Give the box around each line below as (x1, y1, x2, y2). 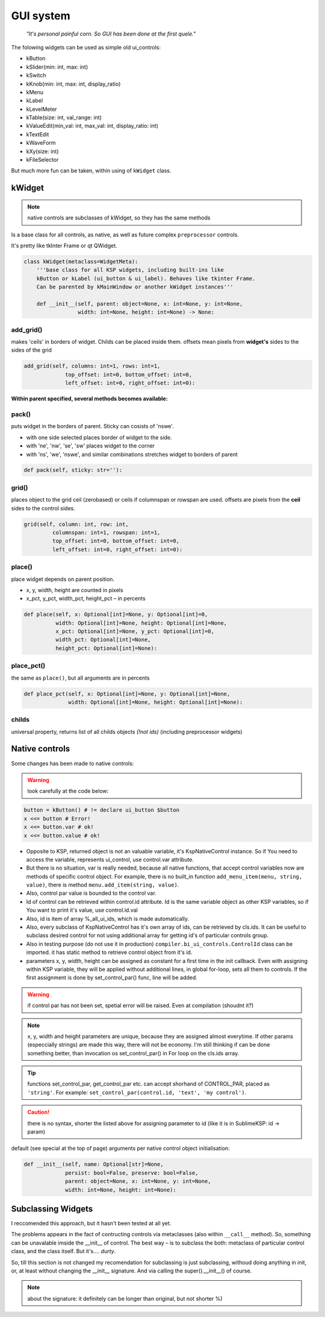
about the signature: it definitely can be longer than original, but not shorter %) (27, 1295, 223, 1302)
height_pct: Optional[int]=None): (55, 645, 158, 651)
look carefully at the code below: (27, 788, 109, 795)
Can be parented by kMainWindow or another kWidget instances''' (36, 283, 234, 291)
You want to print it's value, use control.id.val (26, 906, 138, 914)
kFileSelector (26, 156, 59, 163)
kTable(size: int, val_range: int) (26, 114, 102, 121)
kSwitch (26, 72, 46, 79)
